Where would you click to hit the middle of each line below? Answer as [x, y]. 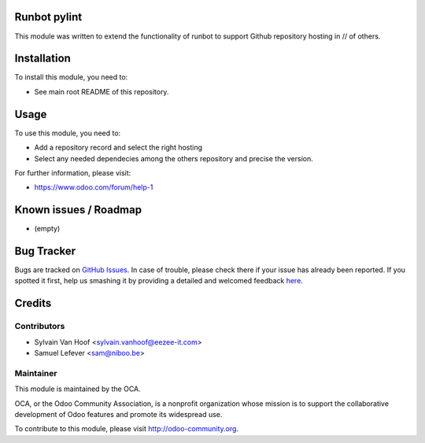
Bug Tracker [45, 251]
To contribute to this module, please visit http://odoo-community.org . [127, 429]
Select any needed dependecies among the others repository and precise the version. [174, 158]
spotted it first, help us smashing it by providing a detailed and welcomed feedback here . [159, 281]
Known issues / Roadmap [78, 210]
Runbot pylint [48, 17]
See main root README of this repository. [102, 91]
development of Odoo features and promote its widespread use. [118, 414]
